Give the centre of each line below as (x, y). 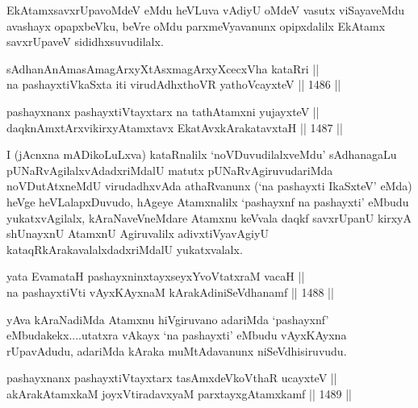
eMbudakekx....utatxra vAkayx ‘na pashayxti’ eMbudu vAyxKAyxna (177, 335)
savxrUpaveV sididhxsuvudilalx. (85, 42)
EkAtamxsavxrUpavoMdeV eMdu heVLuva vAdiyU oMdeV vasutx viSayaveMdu (205, 10)
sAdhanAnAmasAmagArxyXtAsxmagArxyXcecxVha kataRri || (163, 68)
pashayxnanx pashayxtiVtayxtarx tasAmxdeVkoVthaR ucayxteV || (172, 378)
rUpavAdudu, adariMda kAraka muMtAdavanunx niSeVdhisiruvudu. (177, 350)
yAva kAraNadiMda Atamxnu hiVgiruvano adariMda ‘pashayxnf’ (168, 319)
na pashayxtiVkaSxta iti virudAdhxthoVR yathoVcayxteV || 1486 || (174, 84)
